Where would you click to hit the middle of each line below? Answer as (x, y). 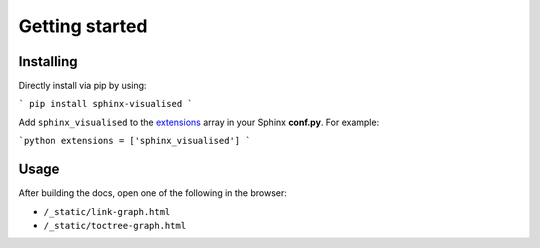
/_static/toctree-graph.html (115, 225)
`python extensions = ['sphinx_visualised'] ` (134, 141)
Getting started (83, 26)
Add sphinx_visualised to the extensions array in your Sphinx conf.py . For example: (199, 122)
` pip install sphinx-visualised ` (106, 104)
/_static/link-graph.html (107, 211)
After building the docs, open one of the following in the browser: (152, 193)
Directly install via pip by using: (82, 86)
